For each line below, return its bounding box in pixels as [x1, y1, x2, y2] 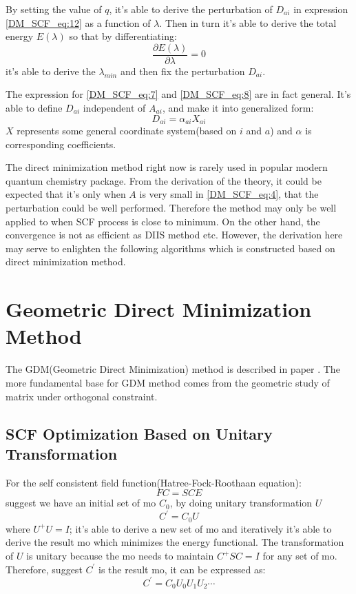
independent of [83, 101, 146, 115]
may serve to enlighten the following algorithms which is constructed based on [6, 240, 335, 255]
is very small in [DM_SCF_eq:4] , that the [139, 187, 319, 201]
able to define [6, 101, 63, 115]
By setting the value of [6, 2, 102, 16]
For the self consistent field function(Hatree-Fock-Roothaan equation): [6, 475, 302, 489]
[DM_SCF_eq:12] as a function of [6, 15, 151, 30]
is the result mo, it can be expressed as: [98, 562, 266, 576]
